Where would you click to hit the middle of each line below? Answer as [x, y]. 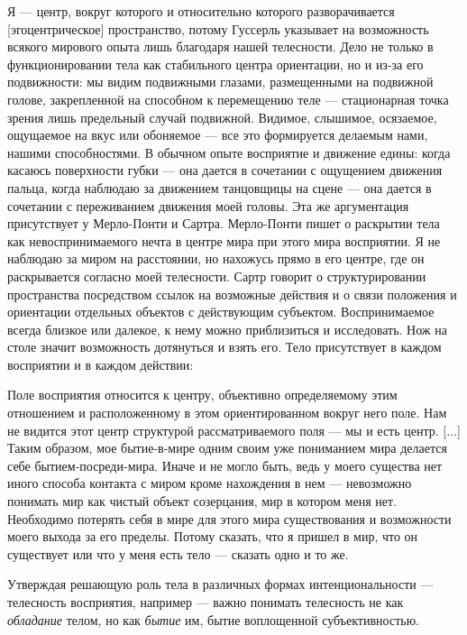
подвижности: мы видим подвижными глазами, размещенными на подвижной [220, 82]
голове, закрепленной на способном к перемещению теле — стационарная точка [228, 99]
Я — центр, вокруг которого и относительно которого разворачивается [201, 11]
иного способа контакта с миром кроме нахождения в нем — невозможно [210, 483]
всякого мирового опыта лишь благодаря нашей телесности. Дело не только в [220, 46]
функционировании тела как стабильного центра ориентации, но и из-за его [215, 64]
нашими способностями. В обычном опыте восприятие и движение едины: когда [229, 152]
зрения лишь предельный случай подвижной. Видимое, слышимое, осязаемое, [222, 117]
